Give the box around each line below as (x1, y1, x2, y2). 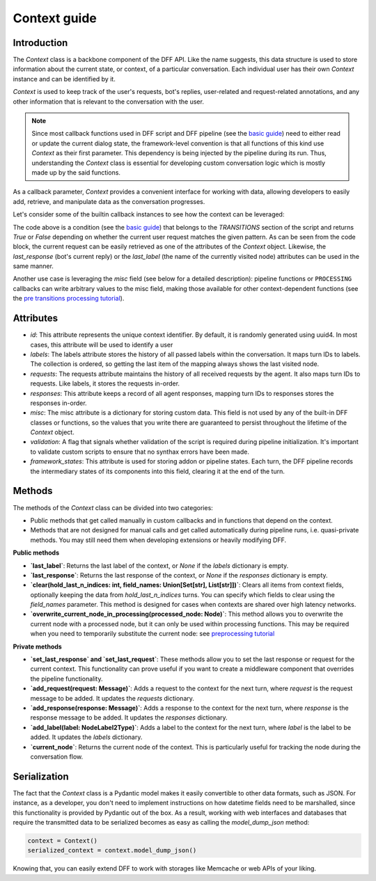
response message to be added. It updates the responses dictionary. (30, 713, 228, 722)
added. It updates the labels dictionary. (30, 733, 143, 741)
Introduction (13, 37, 68, 49)
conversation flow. (30, 752, 84, 761)
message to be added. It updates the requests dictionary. (30, 694, 195, 702)
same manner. (13, 262, 54, 271)
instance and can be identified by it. (13, 74, 116, 83)
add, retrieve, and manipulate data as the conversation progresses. (13, 197, 205, 205)
